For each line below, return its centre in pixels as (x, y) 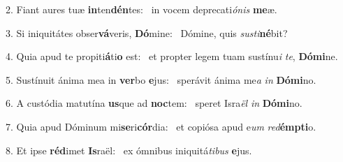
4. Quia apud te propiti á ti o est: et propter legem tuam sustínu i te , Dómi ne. (172, 56)
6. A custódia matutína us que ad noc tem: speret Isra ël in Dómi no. (154, 103)
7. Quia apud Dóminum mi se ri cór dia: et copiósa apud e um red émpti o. (161, 126)
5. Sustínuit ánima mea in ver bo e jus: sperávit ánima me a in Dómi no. (161, 79)
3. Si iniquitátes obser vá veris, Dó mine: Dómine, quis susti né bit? (147, 32)
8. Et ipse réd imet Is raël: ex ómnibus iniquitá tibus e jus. (129, 150)
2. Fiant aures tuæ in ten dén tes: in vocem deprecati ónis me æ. (141, 9)
